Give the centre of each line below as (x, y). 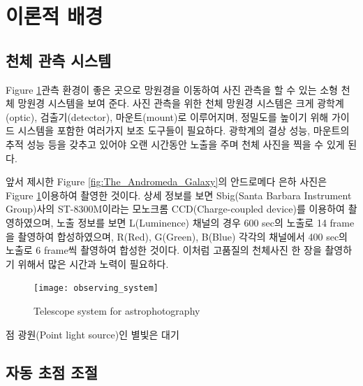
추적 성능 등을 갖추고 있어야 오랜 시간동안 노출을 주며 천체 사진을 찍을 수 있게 (175, 144)
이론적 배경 (54, 16)
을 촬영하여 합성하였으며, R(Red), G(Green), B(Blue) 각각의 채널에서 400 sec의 (177, 236)
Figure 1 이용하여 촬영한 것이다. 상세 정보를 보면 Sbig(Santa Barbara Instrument (179, 195)
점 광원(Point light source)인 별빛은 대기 (92, 334)
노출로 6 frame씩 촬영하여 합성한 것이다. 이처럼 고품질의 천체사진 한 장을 (164, 250)
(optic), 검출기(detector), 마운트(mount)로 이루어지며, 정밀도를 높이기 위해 (167, 116)
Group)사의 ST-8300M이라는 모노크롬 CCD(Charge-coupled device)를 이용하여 (175, 209)
